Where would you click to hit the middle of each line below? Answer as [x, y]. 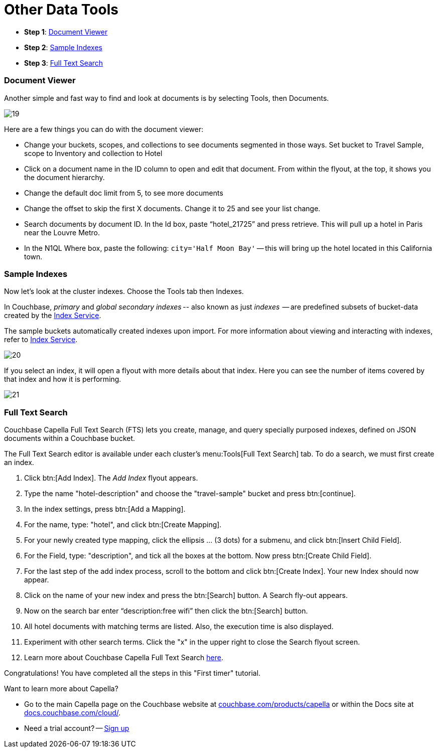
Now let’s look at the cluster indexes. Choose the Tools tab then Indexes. [124, 291]
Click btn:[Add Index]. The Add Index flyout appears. [111, 478]
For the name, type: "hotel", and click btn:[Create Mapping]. [123, 524]
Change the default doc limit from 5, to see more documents [124, 193]
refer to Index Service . [41, 340]
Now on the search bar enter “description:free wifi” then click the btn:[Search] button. [166, 611]
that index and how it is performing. [63, 379]
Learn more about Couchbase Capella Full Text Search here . [124, 657]
